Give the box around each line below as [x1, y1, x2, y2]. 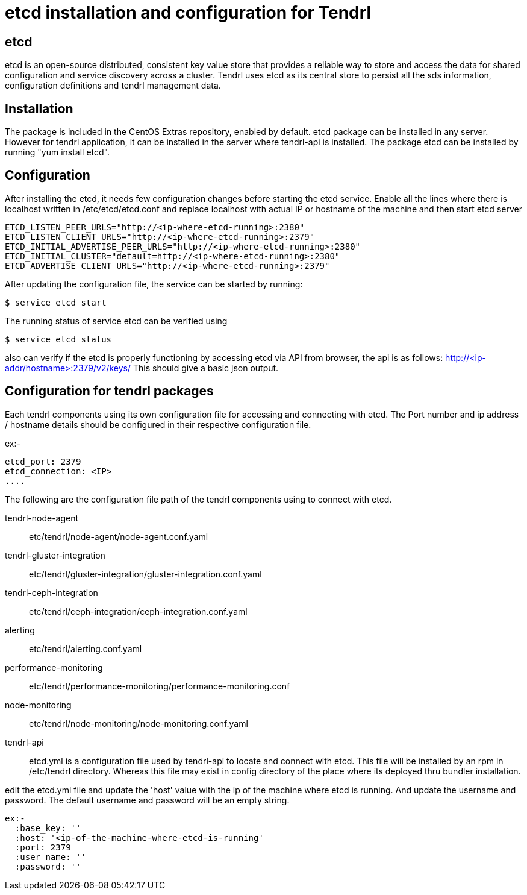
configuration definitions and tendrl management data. [5, 80, 221, 91]
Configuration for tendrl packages [5, 383, 214, 399]
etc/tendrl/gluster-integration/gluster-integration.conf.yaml [29, 568, 262, 579]
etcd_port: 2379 [5, 456, 81, 466]
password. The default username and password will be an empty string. [5, 794, 290, 805]
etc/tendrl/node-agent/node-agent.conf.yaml [29, 531, 208, 542]
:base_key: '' [14, 823, 81, 833]
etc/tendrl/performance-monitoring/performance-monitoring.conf [29, 680, 290, 691]
